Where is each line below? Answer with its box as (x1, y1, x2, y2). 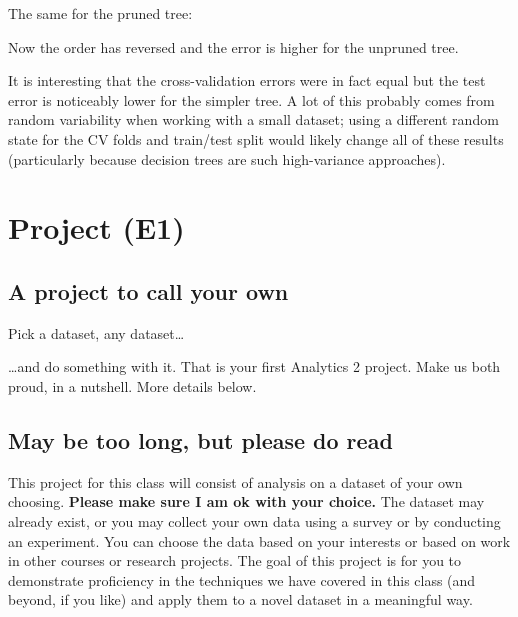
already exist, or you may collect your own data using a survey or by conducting (8, 510, 501, 531)
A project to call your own (8, 275, 289, 306)
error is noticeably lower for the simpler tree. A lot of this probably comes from (8, 89, 495, 110)
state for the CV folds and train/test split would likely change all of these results (8, 128, 504, 149)
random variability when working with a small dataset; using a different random (8, 109, 499, 130)
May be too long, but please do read (8, 424, 393, 455)
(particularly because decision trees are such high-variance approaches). (8, 148, 446, 169)
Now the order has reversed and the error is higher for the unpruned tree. (8, 36, 459, 57)
